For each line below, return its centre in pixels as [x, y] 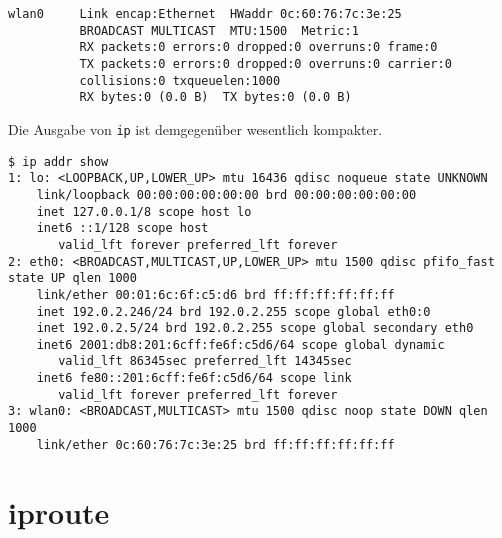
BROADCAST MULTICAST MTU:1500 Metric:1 [219, 30]
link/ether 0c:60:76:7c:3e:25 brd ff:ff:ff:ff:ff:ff [215, 444]
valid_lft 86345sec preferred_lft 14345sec [205, 361]
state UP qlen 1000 [72, 278]
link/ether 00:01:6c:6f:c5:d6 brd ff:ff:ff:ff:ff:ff [215, 294]
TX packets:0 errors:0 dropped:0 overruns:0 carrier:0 [265, 63]
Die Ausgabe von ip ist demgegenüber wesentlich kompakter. [195, 128]
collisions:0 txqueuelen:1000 [180, 80]
